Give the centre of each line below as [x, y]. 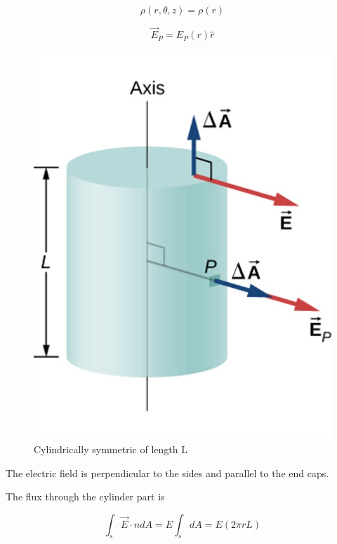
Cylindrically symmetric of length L [111, 449]
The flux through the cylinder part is [85, 496]
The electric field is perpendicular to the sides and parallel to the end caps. [167, 473]
